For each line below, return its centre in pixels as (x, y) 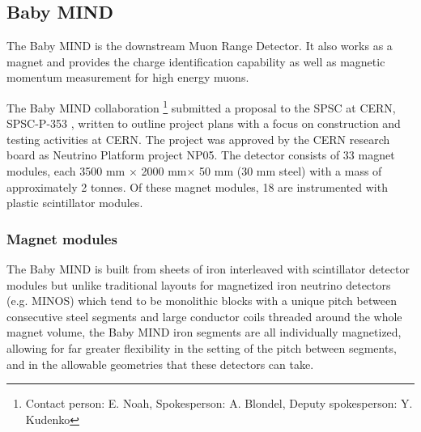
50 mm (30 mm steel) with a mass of (291, 171)
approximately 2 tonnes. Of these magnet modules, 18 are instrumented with (197, 186)
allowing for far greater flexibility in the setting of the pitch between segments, (202, 347)
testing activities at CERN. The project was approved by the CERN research (198, 139)
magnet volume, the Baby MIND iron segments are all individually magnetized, (204, 332)
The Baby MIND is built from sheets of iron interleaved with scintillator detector (208, 269)
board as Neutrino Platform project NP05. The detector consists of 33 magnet (201, 155)
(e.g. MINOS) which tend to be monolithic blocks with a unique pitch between (202, 301)
